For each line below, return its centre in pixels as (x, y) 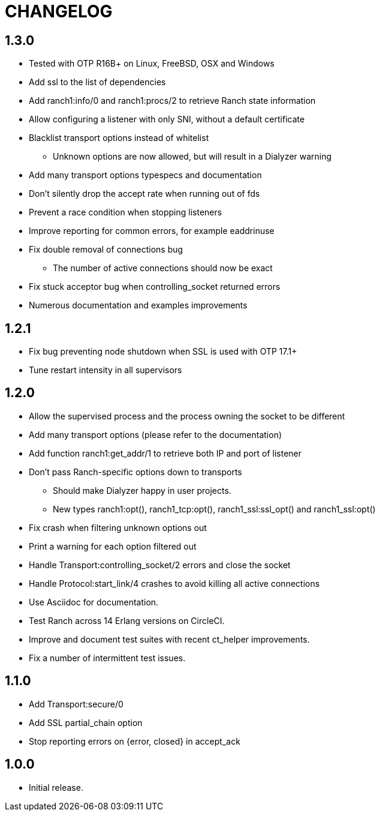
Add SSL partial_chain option (86, 722)
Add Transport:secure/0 (76, 704)
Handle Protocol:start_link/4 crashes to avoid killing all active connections (174, 583)
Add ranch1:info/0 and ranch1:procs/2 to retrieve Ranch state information (172, 101)
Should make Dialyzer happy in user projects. (142, 490)
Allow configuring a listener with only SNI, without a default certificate (167, 119)
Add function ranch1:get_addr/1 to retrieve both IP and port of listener (165, 453)
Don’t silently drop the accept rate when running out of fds (144, 194)
